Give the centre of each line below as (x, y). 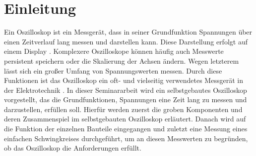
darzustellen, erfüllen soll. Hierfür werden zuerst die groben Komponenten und (123, 109)
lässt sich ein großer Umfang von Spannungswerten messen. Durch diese (113, 70)
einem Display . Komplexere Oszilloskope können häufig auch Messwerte (114, 51)
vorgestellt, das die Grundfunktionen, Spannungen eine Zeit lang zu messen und (126, 99)
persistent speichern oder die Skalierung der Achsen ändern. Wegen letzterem (122, 60)
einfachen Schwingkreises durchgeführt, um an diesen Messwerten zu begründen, (126, 138)
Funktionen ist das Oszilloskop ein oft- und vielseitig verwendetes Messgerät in (124, 80)
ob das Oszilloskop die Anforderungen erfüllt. (73, 148)
